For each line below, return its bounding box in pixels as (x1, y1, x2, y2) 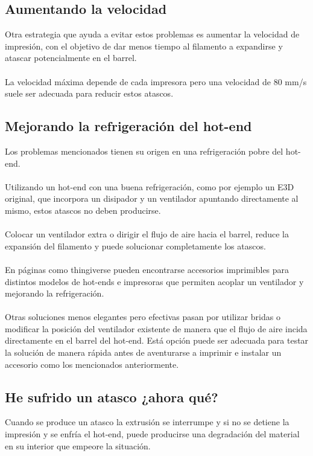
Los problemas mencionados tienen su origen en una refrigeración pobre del (5, 144, 283, 157)
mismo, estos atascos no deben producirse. (5, 204, 161, 216)
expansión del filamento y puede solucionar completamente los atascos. (5, 239, 266, 252)
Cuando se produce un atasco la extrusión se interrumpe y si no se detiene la (5, 416, 289, 428)
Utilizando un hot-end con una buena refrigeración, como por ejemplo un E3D (5, 180, 294, 193)
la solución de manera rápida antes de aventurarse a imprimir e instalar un (5, 346, 282, 359)
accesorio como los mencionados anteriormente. (5, 358, 179, 370)
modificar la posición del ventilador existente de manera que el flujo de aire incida (5, 322, 308, 335)
